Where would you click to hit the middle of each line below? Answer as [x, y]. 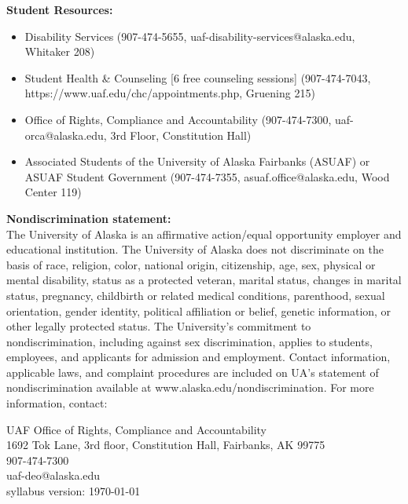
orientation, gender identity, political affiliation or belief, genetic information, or [199, 310]
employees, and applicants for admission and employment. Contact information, [198, 357]
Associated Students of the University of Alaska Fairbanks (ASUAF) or [197, 161]
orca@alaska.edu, [66, 135]
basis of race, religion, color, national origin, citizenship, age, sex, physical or [191, 264]
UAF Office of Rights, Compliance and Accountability [137, 429]
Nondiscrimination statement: [89, 218]
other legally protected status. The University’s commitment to [159, 326]
